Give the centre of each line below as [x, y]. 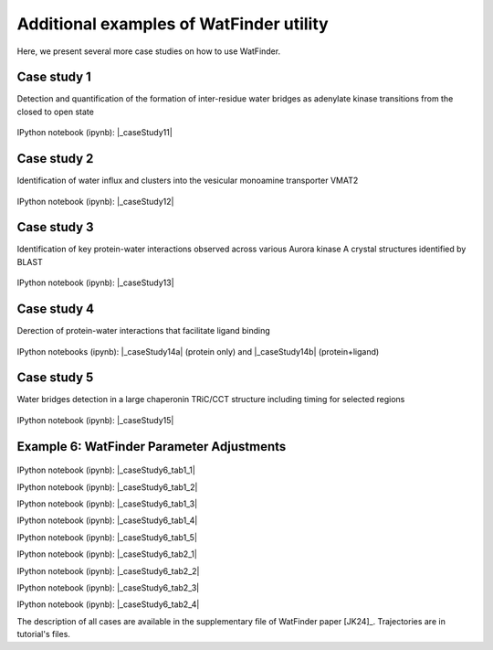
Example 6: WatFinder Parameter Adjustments [152, 447]
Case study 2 [55, 159]
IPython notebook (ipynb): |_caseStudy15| [95, 420]
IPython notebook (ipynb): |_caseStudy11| [94, 133]
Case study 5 [55, 378]
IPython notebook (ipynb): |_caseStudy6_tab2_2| [108, 570]
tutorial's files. [43, 634]
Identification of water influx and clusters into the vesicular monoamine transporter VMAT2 [188, 181]
